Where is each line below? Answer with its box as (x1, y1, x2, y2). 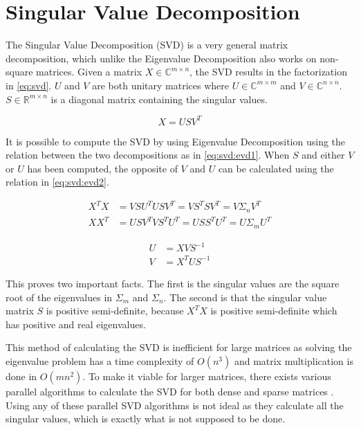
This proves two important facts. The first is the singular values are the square (6, 276, 340, 290)
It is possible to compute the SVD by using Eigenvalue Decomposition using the (6, 134, 346, 148)
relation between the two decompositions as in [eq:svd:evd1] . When (6, 147, 290, 162)
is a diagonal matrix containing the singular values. (50, 91, 268, 106)
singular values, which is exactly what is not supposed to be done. (6, 411, 286, 426)
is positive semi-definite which (210, 303, 337, 318)
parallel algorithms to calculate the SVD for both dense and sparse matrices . (6, 384, 334, 398)
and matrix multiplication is (234, 353, 353, 368)
